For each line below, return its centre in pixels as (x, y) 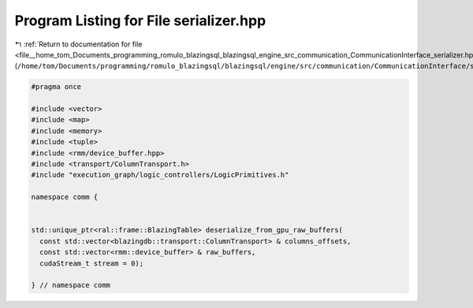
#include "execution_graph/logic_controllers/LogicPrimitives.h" (160, 175)
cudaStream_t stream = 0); (92, 263)
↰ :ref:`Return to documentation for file (78, 44)
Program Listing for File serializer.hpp (140, 20)
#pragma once (56, 87)
